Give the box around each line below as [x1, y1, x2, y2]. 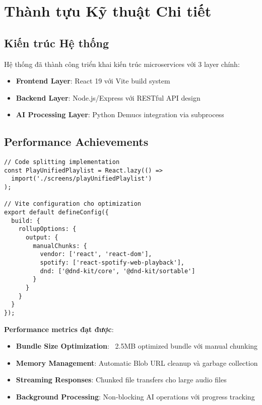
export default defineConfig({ [4, 209, 109, 216]
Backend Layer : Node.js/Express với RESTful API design [16, 92, 201, 103]
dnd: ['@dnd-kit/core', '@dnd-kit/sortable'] [40, 267, 195, 275]
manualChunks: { [33, 242, 87, 250]
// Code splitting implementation [4, 158, 120, 166]
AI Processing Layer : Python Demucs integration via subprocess [16, 109, 224, 120]
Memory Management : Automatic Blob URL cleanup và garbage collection [16, 357, 258, 368]
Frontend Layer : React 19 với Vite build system [16, 75, 170, 86]
